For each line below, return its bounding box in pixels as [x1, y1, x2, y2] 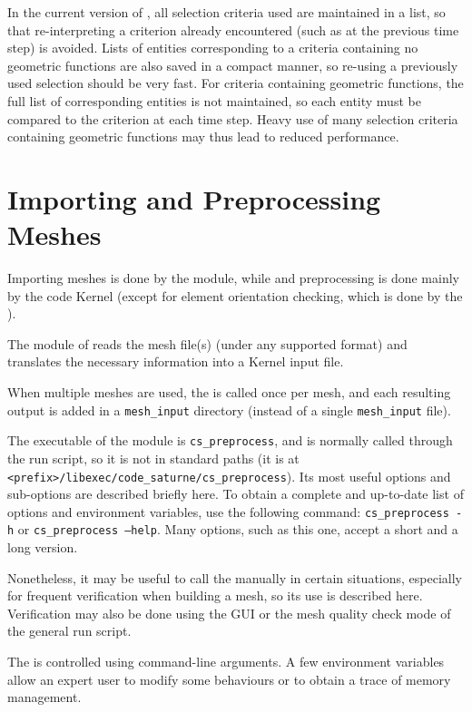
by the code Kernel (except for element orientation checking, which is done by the [7, 286, 463, 305]
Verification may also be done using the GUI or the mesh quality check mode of [7, 603, 451, 622]
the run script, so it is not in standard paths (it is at [7, 448, 300, 467]
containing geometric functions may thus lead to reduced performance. [7, 127, 399, 146]
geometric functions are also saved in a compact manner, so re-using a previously [7, 55, 458, 74]
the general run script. [7, 621, 132, 640]
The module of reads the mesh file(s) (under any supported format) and [7, 334, 408, 353]
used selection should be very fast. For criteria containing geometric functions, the [7, 73, 464, 93]
